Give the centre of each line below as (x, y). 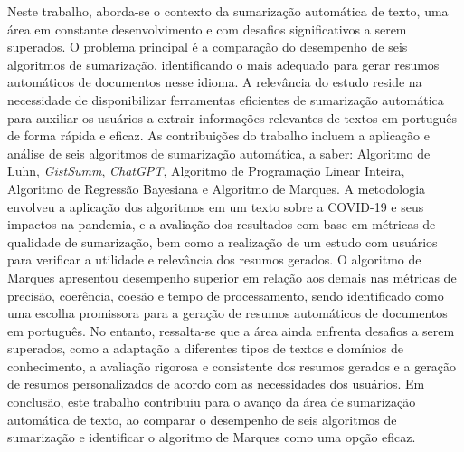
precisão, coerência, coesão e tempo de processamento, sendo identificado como (226, 295)
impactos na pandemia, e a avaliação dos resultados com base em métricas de (222, 224)
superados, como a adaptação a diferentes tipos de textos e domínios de (206, 348)
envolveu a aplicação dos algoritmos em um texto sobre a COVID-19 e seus (216, 206)
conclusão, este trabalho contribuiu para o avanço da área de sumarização (212, 402)
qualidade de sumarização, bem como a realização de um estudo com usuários (223, 241)
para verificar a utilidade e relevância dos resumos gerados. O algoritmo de (214, 260)
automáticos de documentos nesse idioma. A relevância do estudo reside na (215, 82)
